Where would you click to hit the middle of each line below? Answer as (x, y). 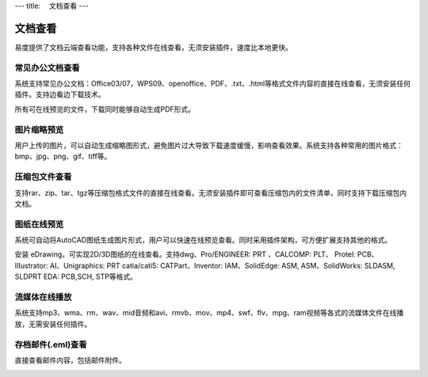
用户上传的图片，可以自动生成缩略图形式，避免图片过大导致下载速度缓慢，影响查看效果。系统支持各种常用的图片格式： (209, 145)
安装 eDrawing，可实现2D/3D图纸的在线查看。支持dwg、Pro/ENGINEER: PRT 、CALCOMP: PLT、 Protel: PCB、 (197, 254)
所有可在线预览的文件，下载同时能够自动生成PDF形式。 (105, 109)
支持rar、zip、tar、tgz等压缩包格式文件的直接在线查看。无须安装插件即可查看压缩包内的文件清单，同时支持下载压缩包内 (211, 192)
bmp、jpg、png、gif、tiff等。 (63, 156)
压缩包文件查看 (43, 177)
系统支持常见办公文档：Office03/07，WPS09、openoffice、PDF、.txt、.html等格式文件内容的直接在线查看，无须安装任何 (213, 84)
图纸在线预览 (39, 224)
